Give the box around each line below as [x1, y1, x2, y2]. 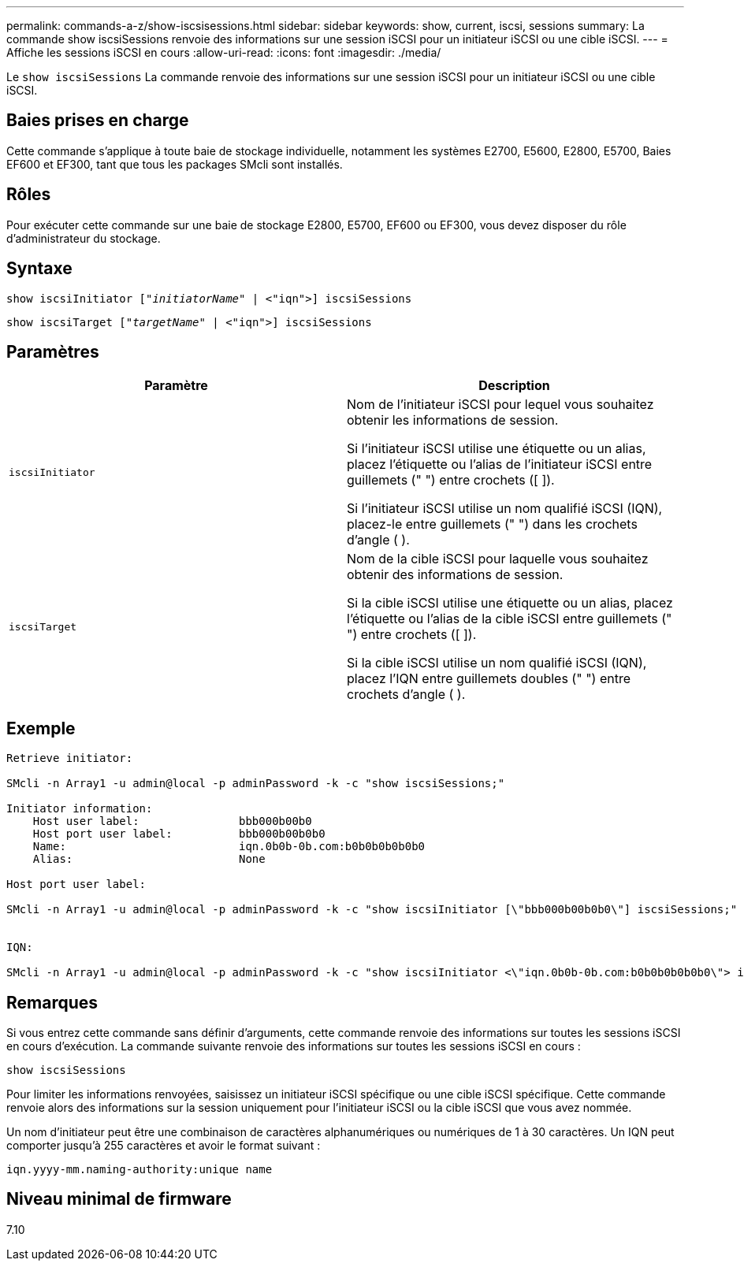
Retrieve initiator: [6, 752, 133, 765]
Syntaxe [6, 258, 73, 279]
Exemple [6, 718, 76, 738]
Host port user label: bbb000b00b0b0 [32, 827, 325, 841]
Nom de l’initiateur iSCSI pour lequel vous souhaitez [347, 396, 654, 413]
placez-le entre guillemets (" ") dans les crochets [347, 516, 638, 533]
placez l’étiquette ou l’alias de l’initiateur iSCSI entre [347, 456, 653, 473]
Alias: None [32, 853, 266, 866]
